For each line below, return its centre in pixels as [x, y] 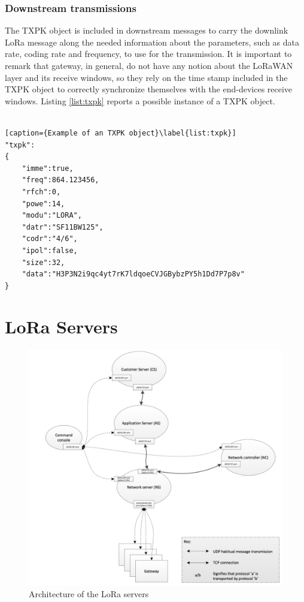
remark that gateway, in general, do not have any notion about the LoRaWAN [149, 65]
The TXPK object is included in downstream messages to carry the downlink [147, 30]
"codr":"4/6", [50, 239]
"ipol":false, [50, 250]
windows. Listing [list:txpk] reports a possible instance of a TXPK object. [140, 100]
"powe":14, [43, 204]
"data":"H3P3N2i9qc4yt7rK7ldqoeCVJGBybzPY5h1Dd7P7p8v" [133, 274]
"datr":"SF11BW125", [63, 227]
